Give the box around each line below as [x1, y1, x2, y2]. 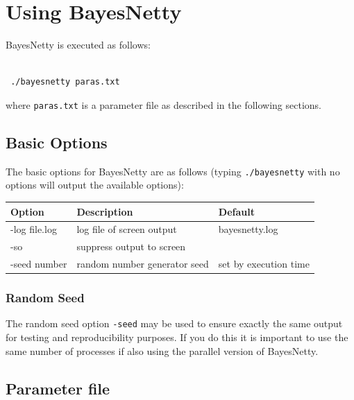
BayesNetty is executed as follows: [6, 37, 151, 52]
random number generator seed [76, 256, 209, 271]
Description [76, 204, 133, 218]
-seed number [10, 256, 67, 271]
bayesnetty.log [218, 222, 278, 236]
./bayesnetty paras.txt [10, 77, 120, 87]
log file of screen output [76, 222, 177, 236]
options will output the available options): [6, 177, 184, 192]
